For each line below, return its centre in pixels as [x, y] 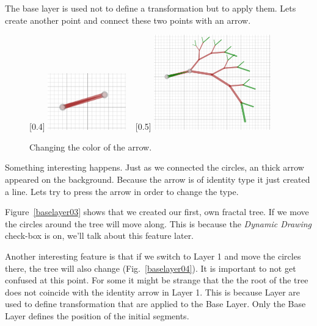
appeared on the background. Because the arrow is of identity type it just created [158, 179]
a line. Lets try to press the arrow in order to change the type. [122, 191]
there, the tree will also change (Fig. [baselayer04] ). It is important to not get [151, 268]
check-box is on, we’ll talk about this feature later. [100, 236]
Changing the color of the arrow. [91, 147]
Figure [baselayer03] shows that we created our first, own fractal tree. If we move [157, 212]
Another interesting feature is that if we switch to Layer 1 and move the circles [153, 256]
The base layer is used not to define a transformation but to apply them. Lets [151, 8]
